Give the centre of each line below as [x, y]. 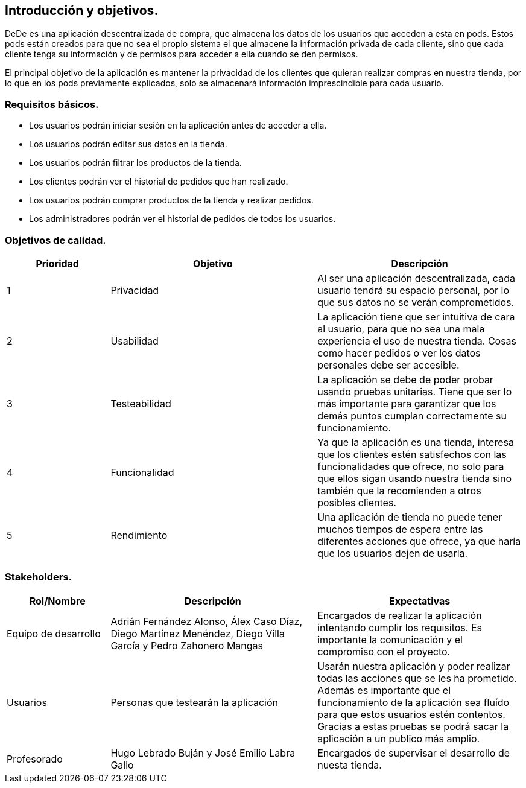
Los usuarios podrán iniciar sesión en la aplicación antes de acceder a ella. [178, 126]
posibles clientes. [357, 502]
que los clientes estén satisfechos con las [412, 454]
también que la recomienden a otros [399, 490]
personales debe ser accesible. [388, 365]
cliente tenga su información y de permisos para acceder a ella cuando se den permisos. [182, 54]
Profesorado [35, 759]
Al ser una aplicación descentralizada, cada [416, 278]
